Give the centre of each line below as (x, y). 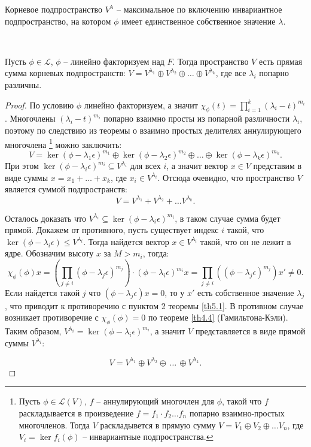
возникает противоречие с (52, 317)
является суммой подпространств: (66, 189)
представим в (278, 166)
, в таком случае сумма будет (228, 218)
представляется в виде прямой (250, 331)
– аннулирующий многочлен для (155, 401)
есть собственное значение (246, 292)
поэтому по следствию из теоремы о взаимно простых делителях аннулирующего (153, 130)
